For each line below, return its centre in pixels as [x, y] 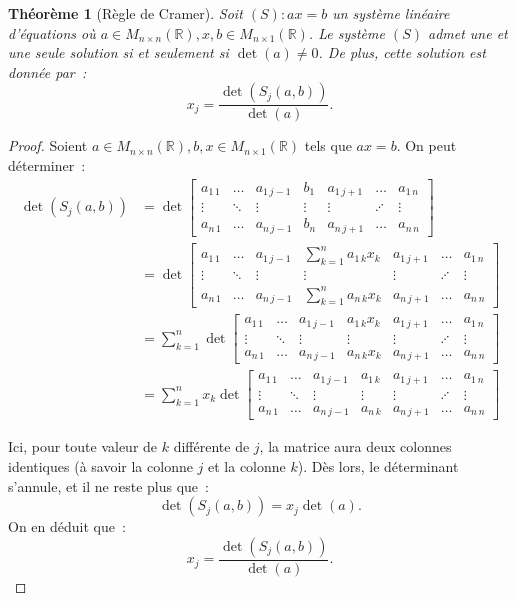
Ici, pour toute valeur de [83, 446]
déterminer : [47, 165]
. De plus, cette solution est [402, 52]
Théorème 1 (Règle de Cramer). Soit [125, 13]
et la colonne [247, 466]
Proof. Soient [48, 145]
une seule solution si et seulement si [118, 52]
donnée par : [47, 71]
